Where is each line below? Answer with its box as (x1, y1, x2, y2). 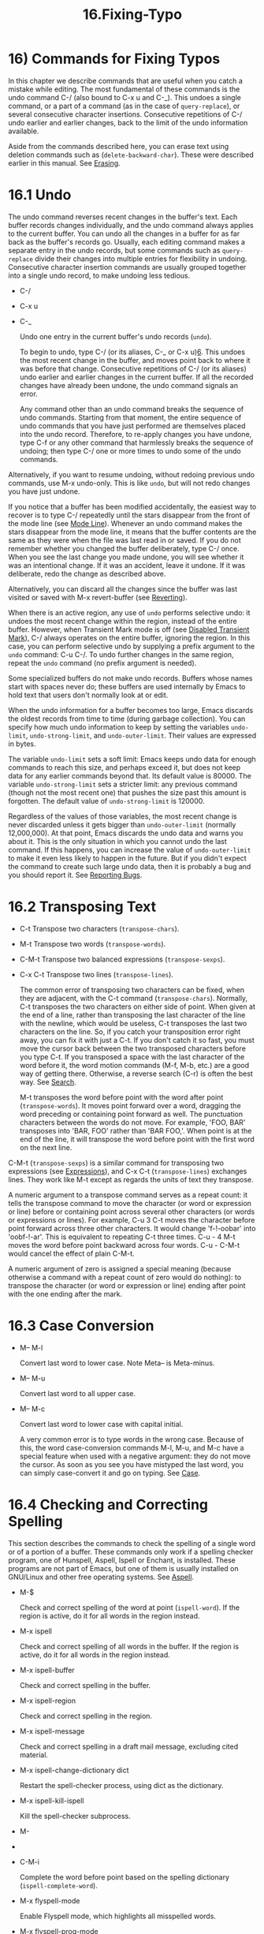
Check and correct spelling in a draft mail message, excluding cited (19, 1742, 239, 1751)
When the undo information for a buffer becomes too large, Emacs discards (8, 705, 254, 715)
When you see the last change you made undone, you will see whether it (8, 552, 244, 562)
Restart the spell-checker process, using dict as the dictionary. (19, 1780, 224, 1790)
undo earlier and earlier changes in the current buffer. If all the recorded (19, 372, 254, 382)
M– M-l (19, 1342, 43, 1352)
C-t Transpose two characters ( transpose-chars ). (19, 924, 180, 933)
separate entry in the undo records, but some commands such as (8, 245, 221, 255)
